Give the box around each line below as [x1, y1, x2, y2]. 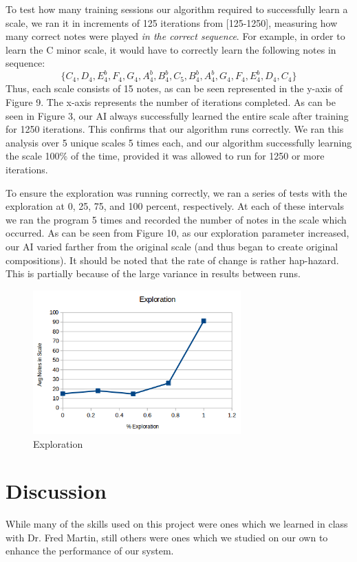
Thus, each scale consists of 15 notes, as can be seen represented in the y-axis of [6, 81, 343, 96]
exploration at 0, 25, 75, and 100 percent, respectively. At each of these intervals [6, 199, 344, 213]
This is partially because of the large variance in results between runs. [6, 266, 301, 281]
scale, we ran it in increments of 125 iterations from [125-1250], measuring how [6, 15, 338, 30]
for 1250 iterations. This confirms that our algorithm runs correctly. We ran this [6, 122, 344, 136]
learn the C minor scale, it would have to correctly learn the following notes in [6, 42, 336, 56]
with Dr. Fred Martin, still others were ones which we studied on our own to [6, 530, 328, 544]
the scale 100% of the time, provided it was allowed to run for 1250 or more [6, 149, 325, 163]
